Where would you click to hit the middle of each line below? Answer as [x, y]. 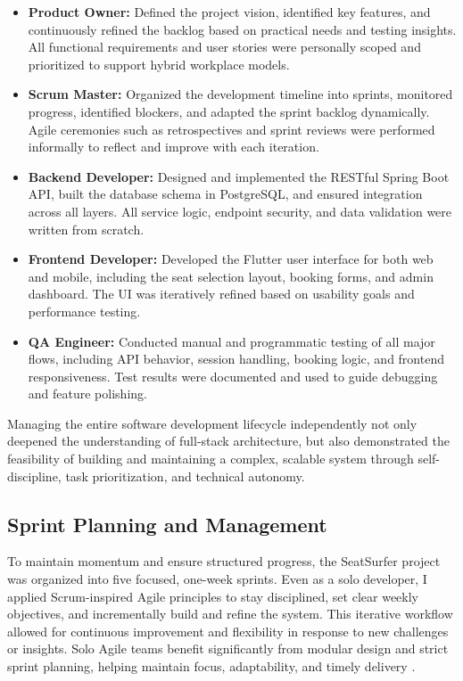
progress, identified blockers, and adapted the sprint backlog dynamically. [229, 111]
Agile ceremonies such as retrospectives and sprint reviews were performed [231, 129]
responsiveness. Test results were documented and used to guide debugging [233, 376]
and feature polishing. [87, 394]
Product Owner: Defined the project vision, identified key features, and [229, 12]
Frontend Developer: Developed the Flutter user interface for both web [231, 259]
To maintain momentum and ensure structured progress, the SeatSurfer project [224, 561]
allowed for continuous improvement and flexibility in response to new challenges [228, 631]
